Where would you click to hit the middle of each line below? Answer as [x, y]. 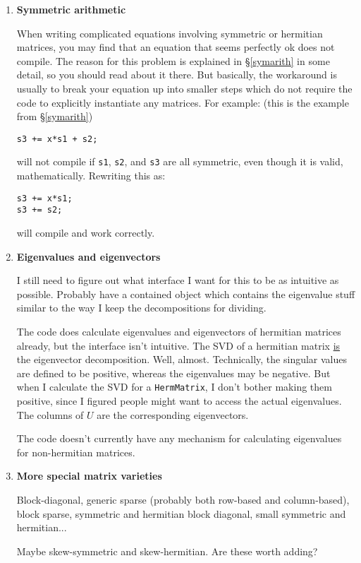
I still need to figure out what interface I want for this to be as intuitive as [178, 280]
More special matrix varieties [89, 476]
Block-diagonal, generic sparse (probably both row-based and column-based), [183, 499]
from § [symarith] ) [55, 116]
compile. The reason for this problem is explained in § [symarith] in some [173, 60]
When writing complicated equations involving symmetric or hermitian [170, 33]
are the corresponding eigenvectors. [173, 414]
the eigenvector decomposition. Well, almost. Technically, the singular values [182, 359]
